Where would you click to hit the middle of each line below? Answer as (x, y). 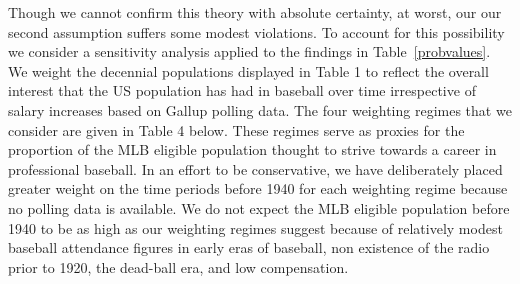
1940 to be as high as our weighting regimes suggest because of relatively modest (255, 227)
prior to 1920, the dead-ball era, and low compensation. (178, 266)
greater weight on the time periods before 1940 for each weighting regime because (258, 188)
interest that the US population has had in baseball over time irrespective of (242, 90)
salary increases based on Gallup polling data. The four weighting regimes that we (260, 109)
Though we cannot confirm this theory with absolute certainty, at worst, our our (255, 12)
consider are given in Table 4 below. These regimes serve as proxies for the (236, 129)
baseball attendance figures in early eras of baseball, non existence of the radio (249, 247)
